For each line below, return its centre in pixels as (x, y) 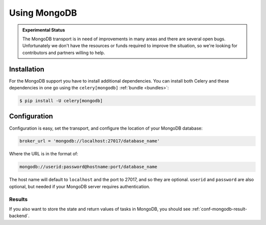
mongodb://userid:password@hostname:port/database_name (88, 167)
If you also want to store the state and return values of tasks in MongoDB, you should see (100, 209)
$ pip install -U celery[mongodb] (61, 101)
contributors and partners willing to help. (64, 53)
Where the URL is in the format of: (44, 154)
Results (18, 199)
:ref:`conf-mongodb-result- (219, 209)
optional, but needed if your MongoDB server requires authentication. (80, 186)
